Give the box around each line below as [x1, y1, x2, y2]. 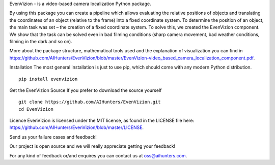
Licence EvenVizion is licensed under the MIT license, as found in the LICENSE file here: [9, 117, 195, 124]
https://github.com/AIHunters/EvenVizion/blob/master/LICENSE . [9, 124, 144, 130]
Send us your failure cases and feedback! [9, 134, 97, 140]
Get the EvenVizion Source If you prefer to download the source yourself [9, 87, 162, 93]
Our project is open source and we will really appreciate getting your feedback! [9, 143, 176, 149]
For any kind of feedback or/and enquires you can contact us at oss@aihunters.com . [9, 152, 187, 158]
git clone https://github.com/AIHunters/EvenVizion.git [18, 99, 161, 105]
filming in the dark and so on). [9, 38, 72, 44]
